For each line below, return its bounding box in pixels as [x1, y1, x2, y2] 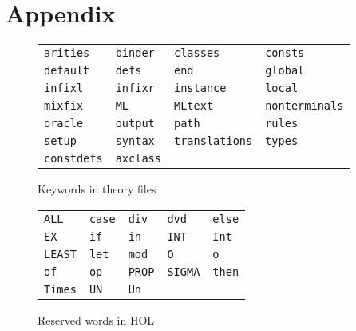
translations [173, 134, 253, 148]
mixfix [44, 99, 84, 113]
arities [44, 46, 90, 60]
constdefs [44, 152, 103, 165]
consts [265, 46, 305, 60]
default [44, 64, 90, 78]
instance [173, 82, 227, 95]
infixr [115, 82, 155, 95]
